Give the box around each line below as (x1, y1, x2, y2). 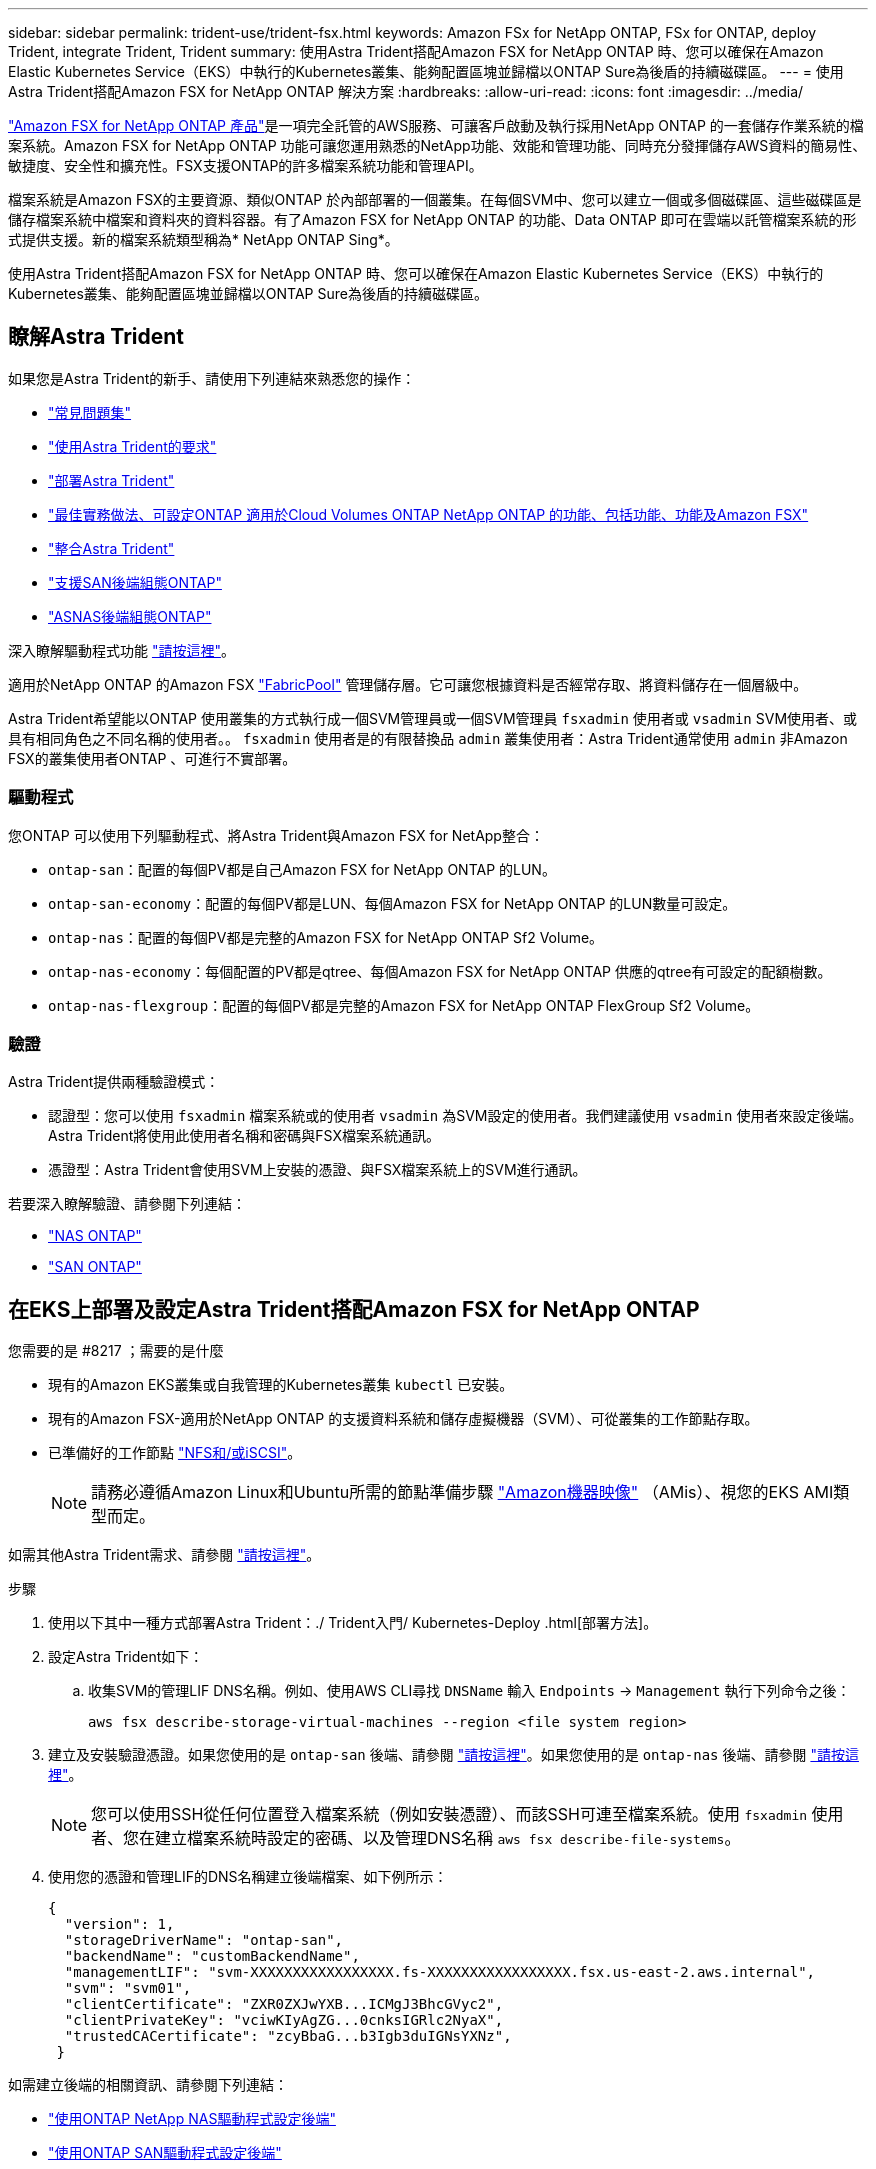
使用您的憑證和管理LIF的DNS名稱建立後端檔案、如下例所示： (48, 1868, 448, 1886)
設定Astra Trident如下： (48, 1648, 204, 1666)
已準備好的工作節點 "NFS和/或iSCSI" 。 (48, 1444, 302, 1462)
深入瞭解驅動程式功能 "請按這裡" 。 (8, 641, 235, 659)
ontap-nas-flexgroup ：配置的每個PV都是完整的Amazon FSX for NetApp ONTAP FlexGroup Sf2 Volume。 (48, 996, 760, 1014)
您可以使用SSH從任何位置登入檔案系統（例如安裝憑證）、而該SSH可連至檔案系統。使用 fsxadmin (91, 1804, 808, 1825)
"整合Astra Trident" (48, 539, 175, 557)
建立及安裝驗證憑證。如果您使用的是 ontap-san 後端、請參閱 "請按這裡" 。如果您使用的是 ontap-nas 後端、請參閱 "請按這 (48, 1746, 859, 1764)
